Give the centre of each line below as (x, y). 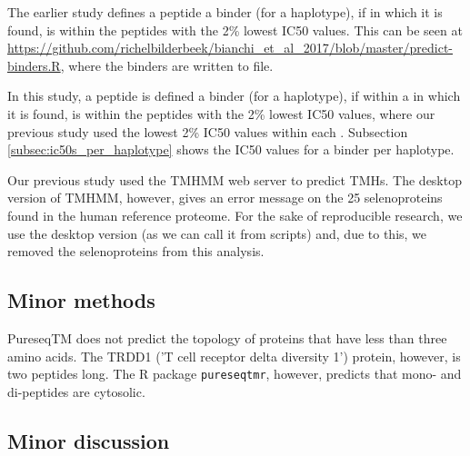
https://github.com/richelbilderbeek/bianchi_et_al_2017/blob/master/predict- (230, 48)
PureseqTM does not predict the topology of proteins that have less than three (227, 337)
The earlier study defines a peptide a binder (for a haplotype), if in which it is (225, 12)
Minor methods (81, 300)
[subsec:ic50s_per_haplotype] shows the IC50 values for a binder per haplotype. (231, 149)
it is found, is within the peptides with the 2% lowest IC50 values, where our (221, 113)
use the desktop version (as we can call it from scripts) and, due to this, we (217, 233)
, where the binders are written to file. (167, 65)
